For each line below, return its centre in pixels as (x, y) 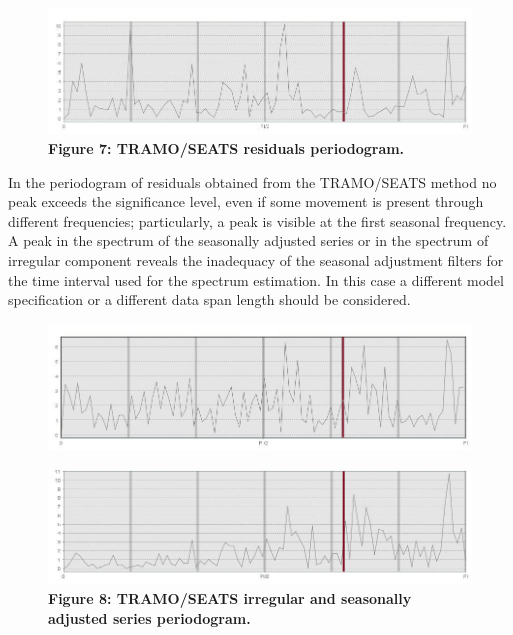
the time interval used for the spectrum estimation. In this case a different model (256, 279)
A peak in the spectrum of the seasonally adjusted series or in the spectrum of (248, 240)
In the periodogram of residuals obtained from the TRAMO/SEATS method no (252, 181)
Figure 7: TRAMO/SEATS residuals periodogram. (226, 148)
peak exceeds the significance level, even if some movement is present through (246, 201)
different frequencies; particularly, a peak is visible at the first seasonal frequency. (257, 220)
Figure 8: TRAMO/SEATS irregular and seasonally (230, 597)
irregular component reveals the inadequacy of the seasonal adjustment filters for (256, 260)
